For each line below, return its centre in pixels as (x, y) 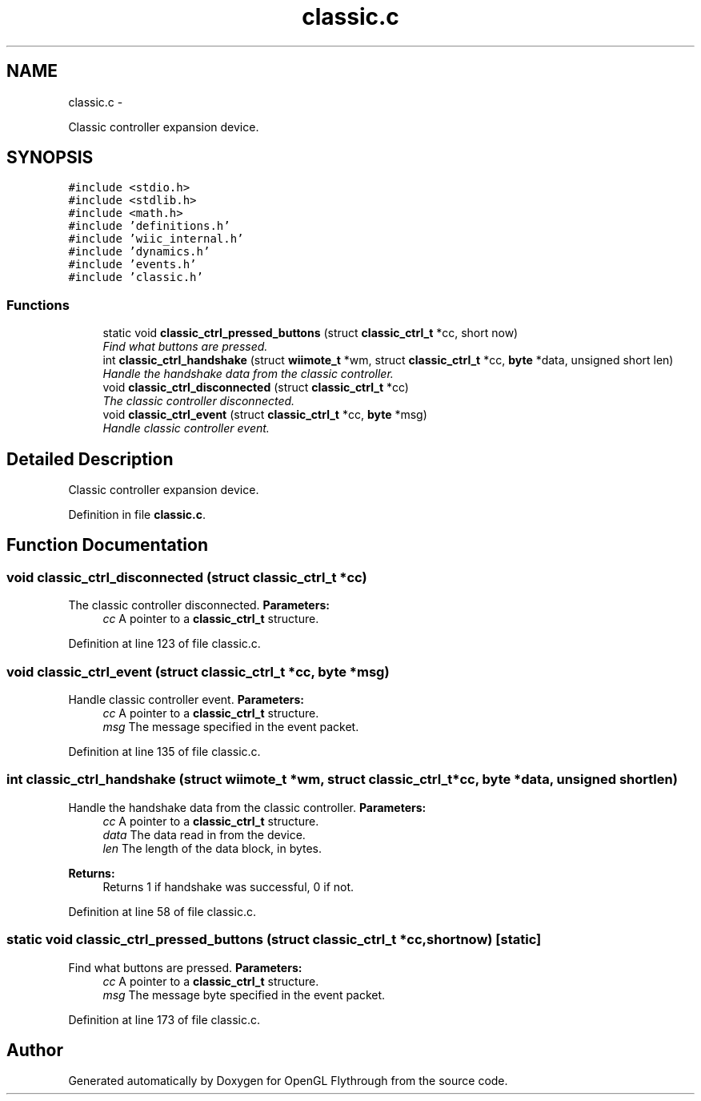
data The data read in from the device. (204, 834)
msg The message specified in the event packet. (231, 727)
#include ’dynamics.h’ (139, 252)
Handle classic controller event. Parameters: (186, 699)
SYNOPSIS (50, 158)
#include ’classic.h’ (136, 277)
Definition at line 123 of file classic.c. (164, 644)
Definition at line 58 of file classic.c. (162, 911)
